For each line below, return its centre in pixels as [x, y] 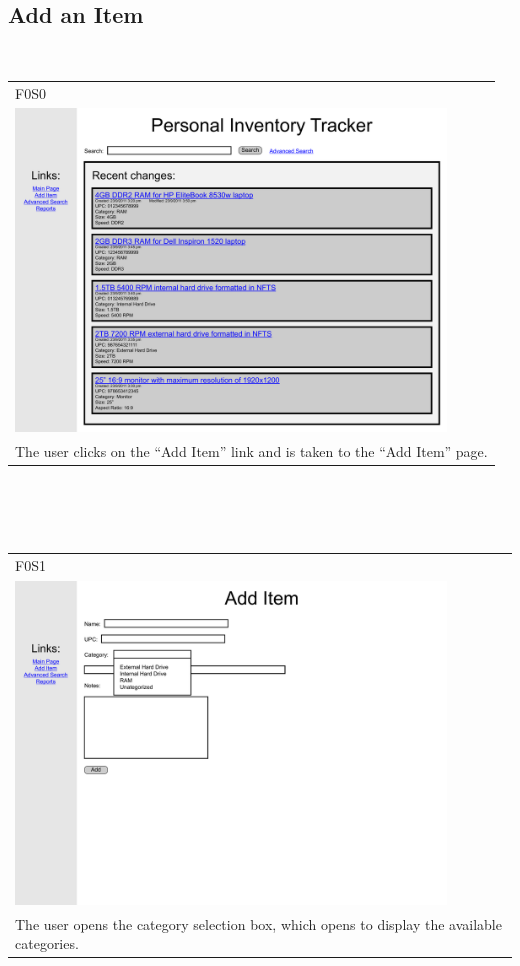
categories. [47, 943]
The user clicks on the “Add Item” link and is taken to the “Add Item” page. [251, 451]
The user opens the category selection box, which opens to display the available [258, 923]
